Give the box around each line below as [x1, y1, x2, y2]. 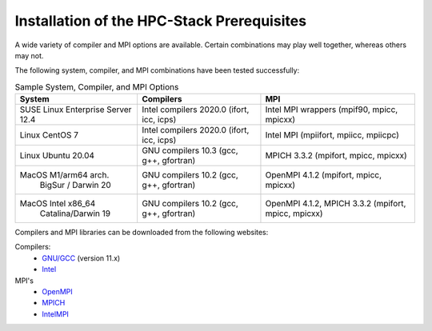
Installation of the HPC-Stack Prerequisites [14, 12, 307, 30]
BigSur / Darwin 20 [39, 180, 111, 191]
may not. [14, 50, 44, 60]
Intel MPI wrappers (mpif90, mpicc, [265, 104, 398, 115]
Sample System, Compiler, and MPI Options [14, 81, 179, 92]
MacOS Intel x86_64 [19, 198, 96, 209]
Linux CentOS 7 [19, 130, 79, 141]
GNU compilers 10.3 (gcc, [141, 145, 239, 156]
